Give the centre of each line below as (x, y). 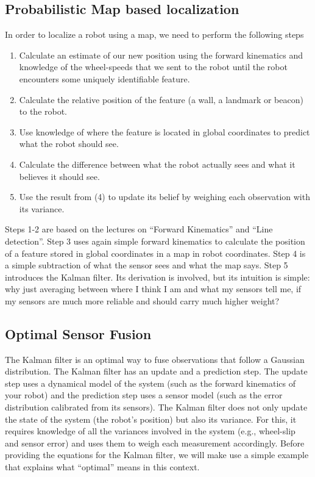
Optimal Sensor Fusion (78, 333)
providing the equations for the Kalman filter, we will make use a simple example (157, 455)
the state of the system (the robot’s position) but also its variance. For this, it (151, 419)
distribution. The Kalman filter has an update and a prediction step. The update (156, 371)
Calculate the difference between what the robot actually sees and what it (157, 164)
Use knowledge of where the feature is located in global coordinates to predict (165, 131)
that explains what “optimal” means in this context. (102, 467)
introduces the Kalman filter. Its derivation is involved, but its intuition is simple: (157, 277)
